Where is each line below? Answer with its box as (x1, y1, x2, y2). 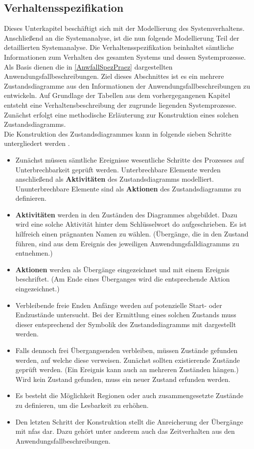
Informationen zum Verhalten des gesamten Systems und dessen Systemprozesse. (4, 51, 246, 62)
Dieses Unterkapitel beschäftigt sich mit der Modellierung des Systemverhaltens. (4, 23, 245, 33)
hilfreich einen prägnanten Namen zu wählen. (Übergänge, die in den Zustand (15, 229, 249, 239)
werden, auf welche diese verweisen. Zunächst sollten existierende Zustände (15, 354, 240, 365)
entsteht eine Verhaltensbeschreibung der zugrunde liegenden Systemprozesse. (4, 99, 237, 110)
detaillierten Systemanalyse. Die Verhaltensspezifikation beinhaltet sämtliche (4, 42, 234, 52)
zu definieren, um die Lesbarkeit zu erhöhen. (15, 400, 149, 410)
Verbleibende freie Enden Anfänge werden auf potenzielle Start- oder (15, 300, 222, 310)
